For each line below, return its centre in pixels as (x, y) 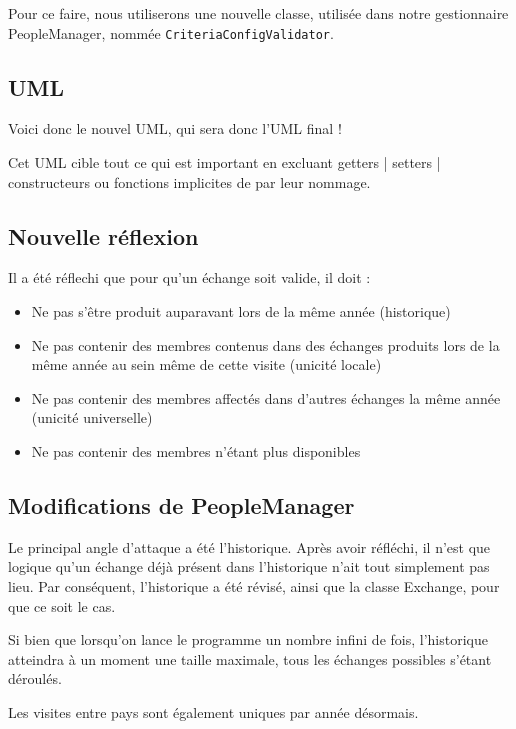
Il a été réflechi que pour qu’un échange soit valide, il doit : (189, 277)
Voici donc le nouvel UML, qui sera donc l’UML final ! (175, 128)
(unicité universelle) (92, 417)
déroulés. (35, 678)
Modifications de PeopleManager (181, 504)
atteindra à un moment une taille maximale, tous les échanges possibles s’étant (250, 658)
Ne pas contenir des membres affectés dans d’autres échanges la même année (266, 397)
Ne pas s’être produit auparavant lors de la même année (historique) (241, 311)
